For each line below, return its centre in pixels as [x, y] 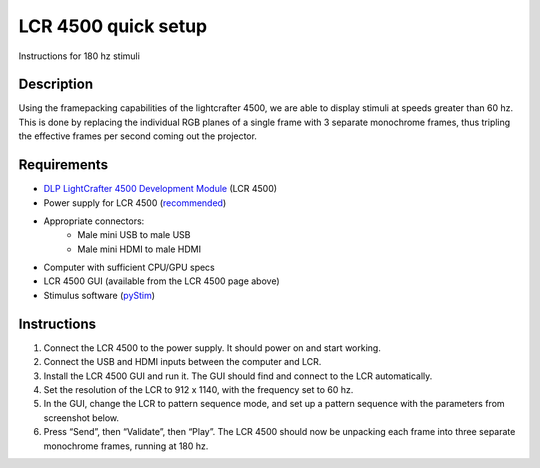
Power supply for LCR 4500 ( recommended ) [135, 202]
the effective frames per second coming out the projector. [137, 136]
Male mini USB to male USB [134, 235]
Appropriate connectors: [94, 221]
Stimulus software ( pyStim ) [99, 295]
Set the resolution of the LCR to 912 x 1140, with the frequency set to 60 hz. [198, 389]
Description [56, 84]
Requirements [63, 165]
